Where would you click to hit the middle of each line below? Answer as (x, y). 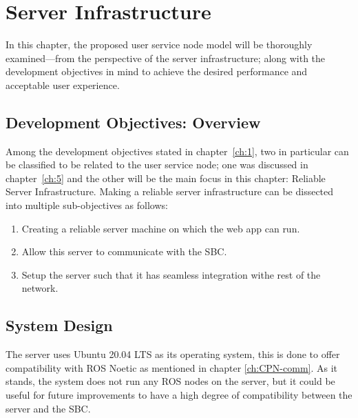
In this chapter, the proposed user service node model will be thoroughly (159, 44)
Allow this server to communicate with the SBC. (124, 251)
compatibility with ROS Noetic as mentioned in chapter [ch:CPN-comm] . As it (172, 367)
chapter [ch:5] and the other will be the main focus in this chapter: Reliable (166, 178)
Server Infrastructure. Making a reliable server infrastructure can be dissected (170, 191)
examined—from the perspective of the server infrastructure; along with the (166, 58)
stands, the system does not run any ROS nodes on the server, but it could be (170, 381)
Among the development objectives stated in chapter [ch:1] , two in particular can (177, 151)
